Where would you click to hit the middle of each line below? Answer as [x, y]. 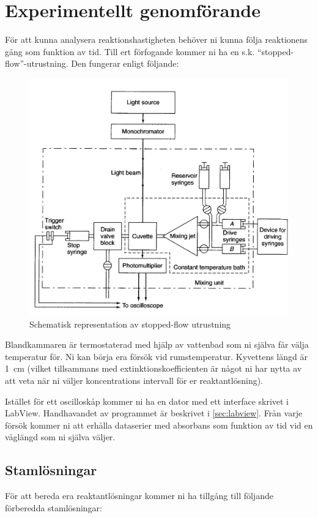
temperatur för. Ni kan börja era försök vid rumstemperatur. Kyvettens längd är [156, 356]
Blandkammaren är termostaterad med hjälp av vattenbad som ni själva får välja [157, 344]
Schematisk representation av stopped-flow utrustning [130, 324]
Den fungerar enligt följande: [125, 63]
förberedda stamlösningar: [54, 507]
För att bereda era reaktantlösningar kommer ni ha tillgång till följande [139, 496]
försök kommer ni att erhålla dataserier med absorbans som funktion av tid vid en [159, 425]
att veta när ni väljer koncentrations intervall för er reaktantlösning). [134, 381]
